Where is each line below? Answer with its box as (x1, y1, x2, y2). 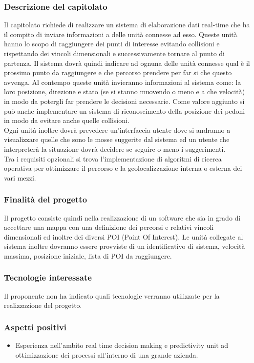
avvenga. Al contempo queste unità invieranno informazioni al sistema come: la (4, 77, 241, 87)
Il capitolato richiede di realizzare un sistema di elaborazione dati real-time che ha (4, 20, 250, 30)
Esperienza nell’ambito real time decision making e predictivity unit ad (15, 340, 229, 350)
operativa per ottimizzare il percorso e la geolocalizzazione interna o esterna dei (4, 163, 242, 173)
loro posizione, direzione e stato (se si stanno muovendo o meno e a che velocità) (4, 86, 245, 97)
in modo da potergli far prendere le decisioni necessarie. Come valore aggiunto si (4, 96, 245, 106)
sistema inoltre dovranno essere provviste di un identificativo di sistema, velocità (4, 241, 245, 251)
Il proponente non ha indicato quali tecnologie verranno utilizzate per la (4, 290, 220, 301)
